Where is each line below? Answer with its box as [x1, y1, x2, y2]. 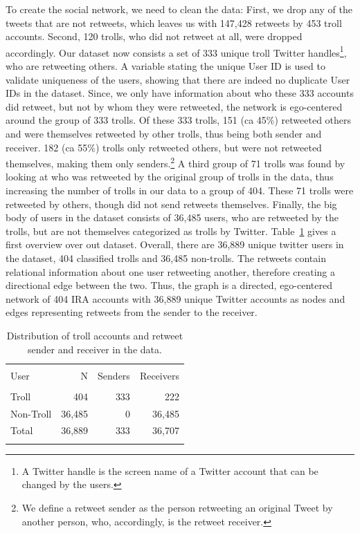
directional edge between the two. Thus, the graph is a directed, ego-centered [6, 278, 332, 292]
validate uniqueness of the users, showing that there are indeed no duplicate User [6, 72, 350, 86]
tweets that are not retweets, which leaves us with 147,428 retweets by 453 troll [6, 15, 342, 30]
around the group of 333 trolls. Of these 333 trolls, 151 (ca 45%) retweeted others [6, 113, 352, 127]
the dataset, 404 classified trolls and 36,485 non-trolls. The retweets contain [6, 251, 326, 265]
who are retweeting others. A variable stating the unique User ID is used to [6, 59, 325, 73]
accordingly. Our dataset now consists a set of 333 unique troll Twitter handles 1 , [6, 43, 347, 59]
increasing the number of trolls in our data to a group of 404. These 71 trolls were [6, 183, 354, 198]
